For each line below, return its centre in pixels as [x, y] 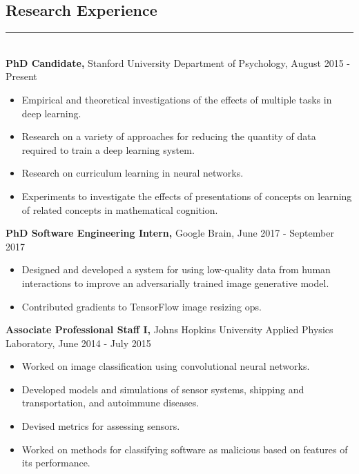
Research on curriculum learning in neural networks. [133, 173]
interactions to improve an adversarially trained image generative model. [175, 283]
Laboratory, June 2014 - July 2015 [78, 343]
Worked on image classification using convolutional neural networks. [166, 366]
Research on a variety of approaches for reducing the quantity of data [169, 136]
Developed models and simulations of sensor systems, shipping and [163, 389]
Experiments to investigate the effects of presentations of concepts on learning [187, 196]
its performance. [56, 463]
